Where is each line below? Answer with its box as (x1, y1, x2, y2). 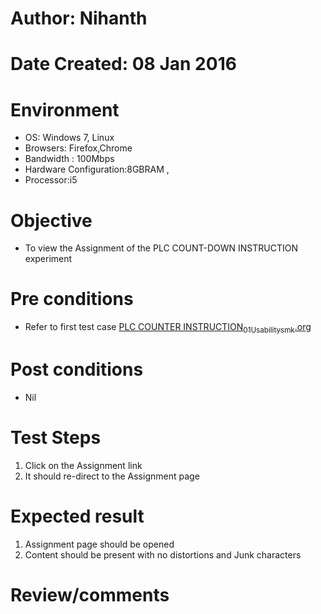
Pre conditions (10, 288, 134, 311)
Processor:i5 (24, 174, 78, 186)
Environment (10, 98, 120, 121)
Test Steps (10, 427, 102, 449)
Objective (10, 209, 93, 232)
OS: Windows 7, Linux (24, 132, 115, 144)
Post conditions (10, 358, 144, 381)
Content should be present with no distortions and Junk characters (24, 548, 302, 561)
